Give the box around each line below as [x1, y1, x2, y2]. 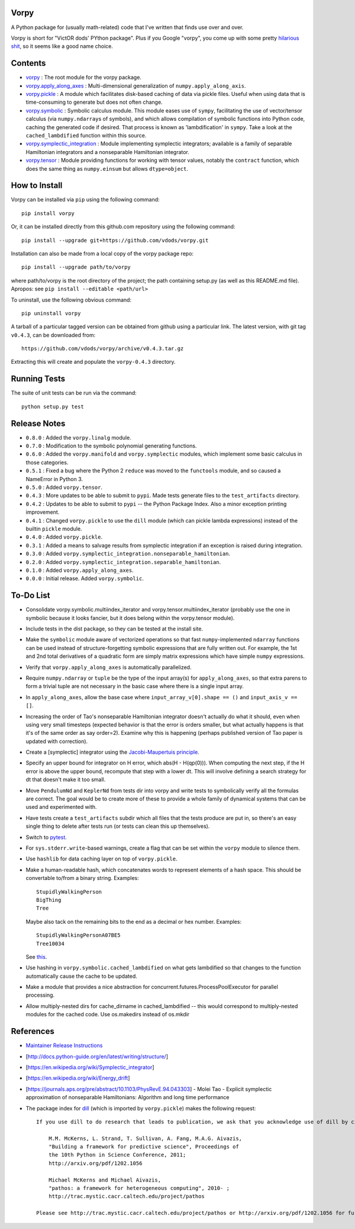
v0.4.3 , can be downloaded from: [11, 331, 96, 338]
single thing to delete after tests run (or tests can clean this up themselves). [25, 822, 210, 830]
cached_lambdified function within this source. [25, 132, 147, 139]
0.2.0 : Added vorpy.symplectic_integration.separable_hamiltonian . [25, 558, 221, 565]
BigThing [36, 897, 62, 903]
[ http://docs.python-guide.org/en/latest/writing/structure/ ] [25, 1052, 169, 1060]
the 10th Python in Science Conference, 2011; [48, 1151, 186, 1158]
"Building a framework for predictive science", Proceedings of [48, 1144, 239, 1150]
